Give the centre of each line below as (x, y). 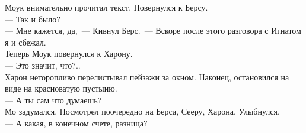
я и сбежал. (26, 42)
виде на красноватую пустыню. (61, 88)
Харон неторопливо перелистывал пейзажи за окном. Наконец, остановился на (147, 77)
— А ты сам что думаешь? (53, 100)
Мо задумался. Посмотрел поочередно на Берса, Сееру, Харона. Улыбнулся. (142, 111)
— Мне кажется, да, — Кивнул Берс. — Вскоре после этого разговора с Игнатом (153, 30)
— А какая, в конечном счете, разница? (76, 123)
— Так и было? (33, 19)
